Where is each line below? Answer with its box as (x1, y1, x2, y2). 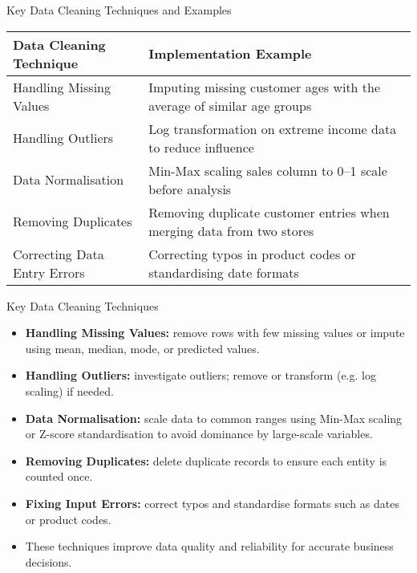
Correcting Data (13, 244, 104, 263)
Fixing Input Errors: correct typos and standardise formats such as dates (25, 494, 399, 511)
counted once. (25, 468, 93, 485)
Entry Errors (13, 262, 85, 282)
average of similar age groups (148, 95, 312, 115)
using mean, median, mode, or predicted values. (25, 339, 260, 356)
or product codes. (25, 510, 111, 527)
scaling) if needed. (25, 382, 114, 399)
